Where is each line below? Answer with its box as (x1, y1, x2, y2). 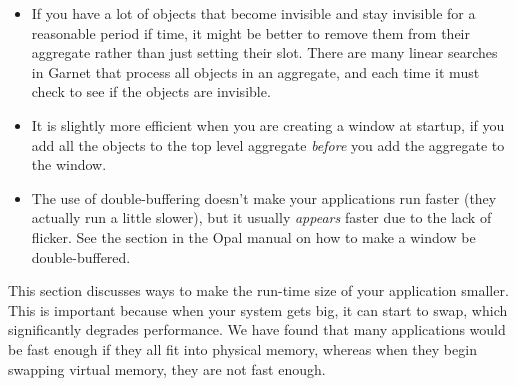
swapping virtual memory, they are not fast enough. (8, 358, 326, 379)
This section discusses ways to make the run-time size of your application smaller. (8, 280, 509, 301)
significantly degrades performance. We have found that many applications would (8, 319, 506, 340)
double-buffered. (31, 246, 131, 267)
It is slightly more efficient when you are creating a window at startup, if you (31, 114, 505, 135)
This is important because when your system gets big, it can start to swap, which (8, 299, 508, 320)
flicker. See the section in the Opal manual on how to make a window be (31, 226, 476, 247)
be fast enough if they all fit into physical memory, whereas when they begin (8, 338, 477, 359)
